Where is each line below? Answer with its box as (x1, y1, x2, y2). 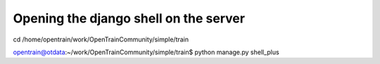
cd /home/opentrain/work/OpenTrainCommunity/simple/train (13, 35, 189, 44)
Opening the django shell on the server (13, 11, 246, 26)
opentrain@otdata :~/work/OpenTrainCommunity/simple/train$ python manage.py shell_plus (13, 48, 279, 56)
